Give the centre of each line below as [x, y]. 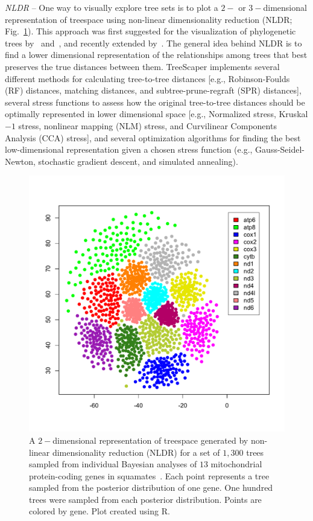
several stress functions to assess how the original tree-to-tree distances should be [155, 102]
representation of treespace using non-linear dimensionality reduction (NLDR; [149, 19]
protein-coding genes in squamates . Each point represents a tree [149, 475]
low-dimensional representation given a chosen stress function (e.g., [129, 149]
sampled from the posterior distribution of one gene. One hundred [151, 487]
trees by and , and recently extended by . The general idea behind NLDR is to [153, 43]
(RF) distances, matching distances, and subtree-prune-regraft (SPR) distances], [153, 90]
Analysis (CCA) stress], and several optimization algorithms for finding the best [153, 137]
